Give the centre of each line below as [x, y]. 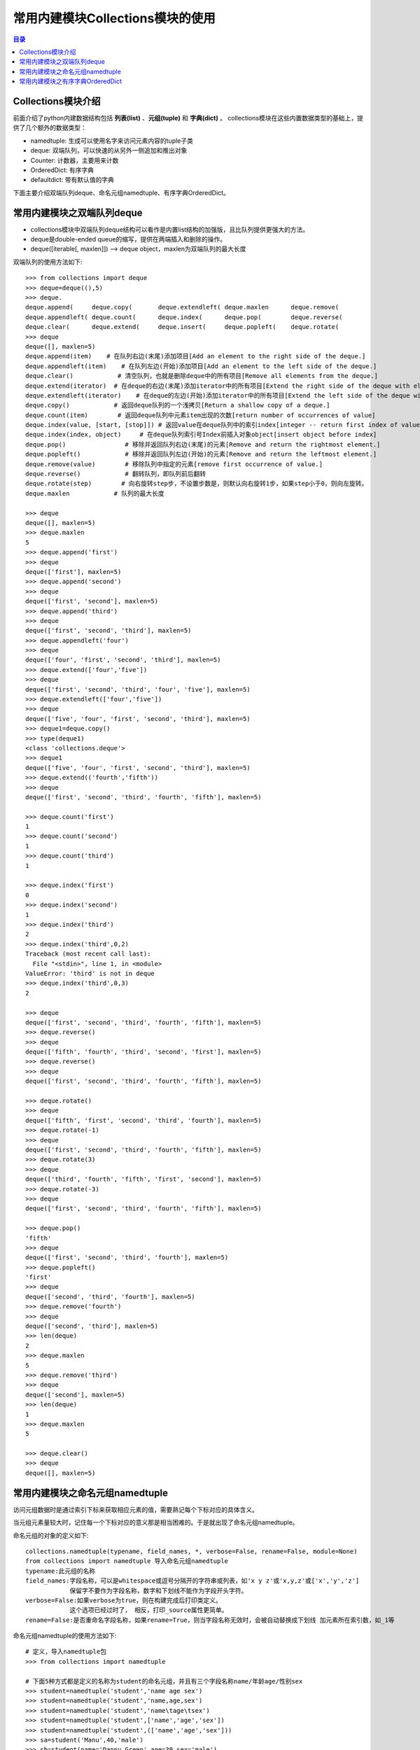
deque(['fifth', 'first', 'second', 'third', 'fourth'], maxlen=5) [143, 1120]
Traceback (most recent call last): [88, 954]
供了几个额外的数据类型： [50, 128]
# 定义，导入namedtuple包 [66, 1652]
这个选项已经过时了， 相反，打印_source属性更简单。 [149, 1610]
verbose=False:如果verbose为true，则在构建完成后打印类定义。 [124, 1600]
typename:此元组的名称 [61, 1571]
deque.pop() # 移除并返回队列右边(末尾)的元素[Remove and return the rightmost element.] [203, 444]
